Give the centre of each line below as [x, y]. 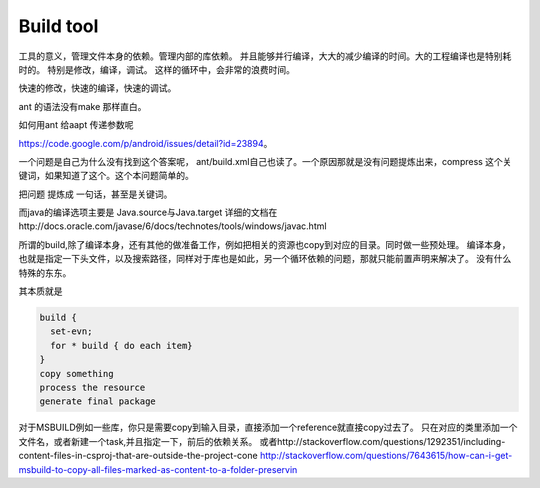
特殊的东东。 [45, 272]
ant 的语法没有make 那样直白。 [82, 106]
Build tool [58, 26]
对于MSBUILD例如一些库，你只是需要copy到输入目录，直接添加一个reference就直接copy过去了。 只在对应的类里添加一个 [268, 427]
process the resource [92, 387]
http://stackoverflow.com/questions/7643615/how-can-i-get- [386, 456]
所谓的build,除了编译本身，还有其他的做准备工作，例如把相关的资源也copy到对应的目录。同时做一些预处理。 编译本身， [264, 244]
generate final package [98, 401]
